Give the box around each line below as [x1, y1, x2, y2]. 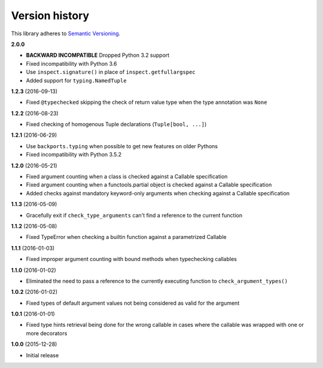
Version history [11, 9, 90, 22]
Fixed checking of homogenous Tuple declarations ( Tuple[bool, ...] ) [26, 121, 207, 128]
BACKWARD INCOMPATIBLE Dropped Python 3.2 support [26, 51, 170, 59]
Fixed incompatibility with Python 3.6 [26, 60, 117, 67]
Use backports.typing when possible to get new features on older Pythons [26, 142, 218, 149]
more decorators [26, 329, 68, 337]
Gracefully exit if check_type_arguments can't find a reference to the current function [26, 211, 242, 219]
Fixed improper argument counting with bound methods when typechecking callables [26, 256, 237, 263]
